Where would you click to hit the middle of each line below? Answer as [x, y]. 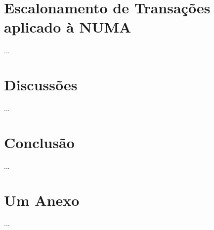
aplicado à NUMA [68, 27]
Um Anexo [42, 200]
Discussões [41, 85]
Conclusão [39, 142]
